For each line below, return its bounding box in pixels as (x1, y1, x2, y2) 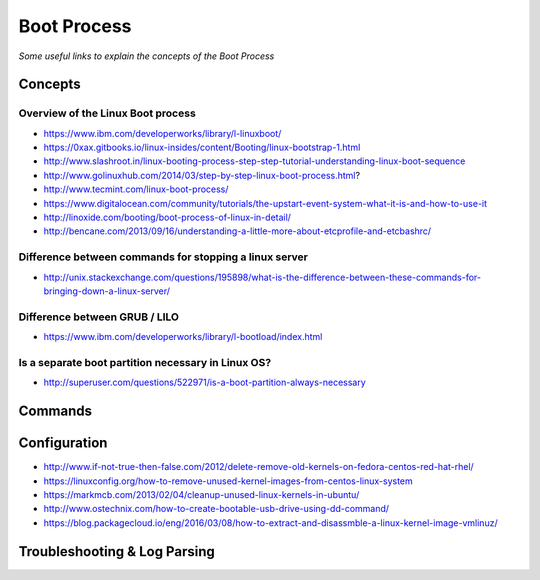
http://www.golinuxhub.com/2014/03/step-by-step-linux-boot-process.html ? (43, 169, 360, 181)
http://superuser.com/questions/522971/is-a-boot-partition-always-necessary (43, 376, 367, 389)
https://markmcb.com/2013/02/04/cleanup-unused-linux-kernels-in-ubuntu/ (43, 488, 360, 500)
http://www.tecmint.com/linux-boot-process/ (43, 183, 229, 195)
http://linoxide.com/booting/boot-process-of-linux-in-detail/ (43, 211, 292, 224)
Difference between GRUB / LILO (18, 310, 180, 324)
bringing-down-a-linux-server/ (43, 285, 170, 297)
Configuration (18, 435, 108, 452)
